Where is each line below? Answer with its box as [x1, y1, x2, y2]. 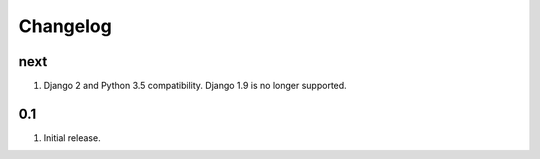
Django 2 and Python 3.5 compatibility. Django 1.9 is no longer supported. [43, 80, 347, 92]
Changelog [18, 15, 112, 37]
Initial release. [43, 131, 101, 144]
